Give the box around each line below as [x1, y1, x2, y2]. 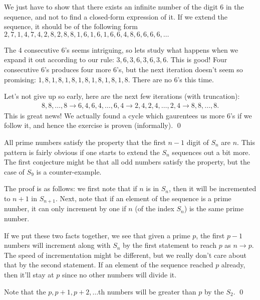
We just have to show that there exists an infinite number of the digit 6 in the [4, 2, 244, 12]
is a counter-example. [36, 166, 102, 177]
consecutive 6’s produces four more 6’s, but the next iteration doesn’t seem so [4, 64, 243, 74]
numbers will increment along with [4, 240, 111, 250]
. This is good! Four [166, 54, 227, 65]
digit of [186, 136, 209, 147]
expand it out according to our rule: [4, 54, 114, 65]
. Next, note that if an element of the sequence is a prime [55, 193, 231, 203]
